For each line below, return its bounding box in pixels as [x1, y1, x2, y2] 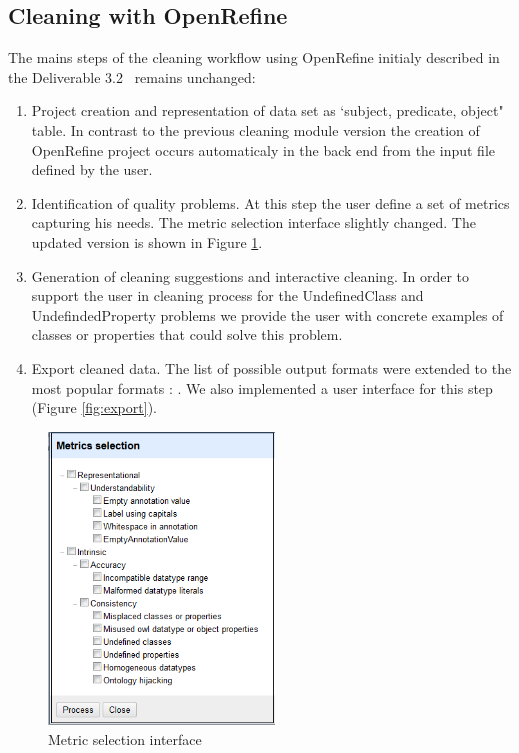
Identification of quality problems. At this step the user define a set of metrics [31, 192, 510, 213]
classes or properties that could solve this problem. [31, 324, 343, 345]
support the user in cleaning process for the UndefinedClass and [31, 285, 424, 306]
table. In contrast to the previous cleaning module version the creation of [31, 119, 480, 140]
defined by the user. [31, 159, 153, 180]
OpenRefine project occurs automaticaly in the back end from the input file [31, 139, 495, 160]
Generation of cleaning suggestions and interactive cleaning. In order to [31, 265, 470, 286]
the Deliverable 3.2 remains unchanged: [8, 66, 256, 87]
